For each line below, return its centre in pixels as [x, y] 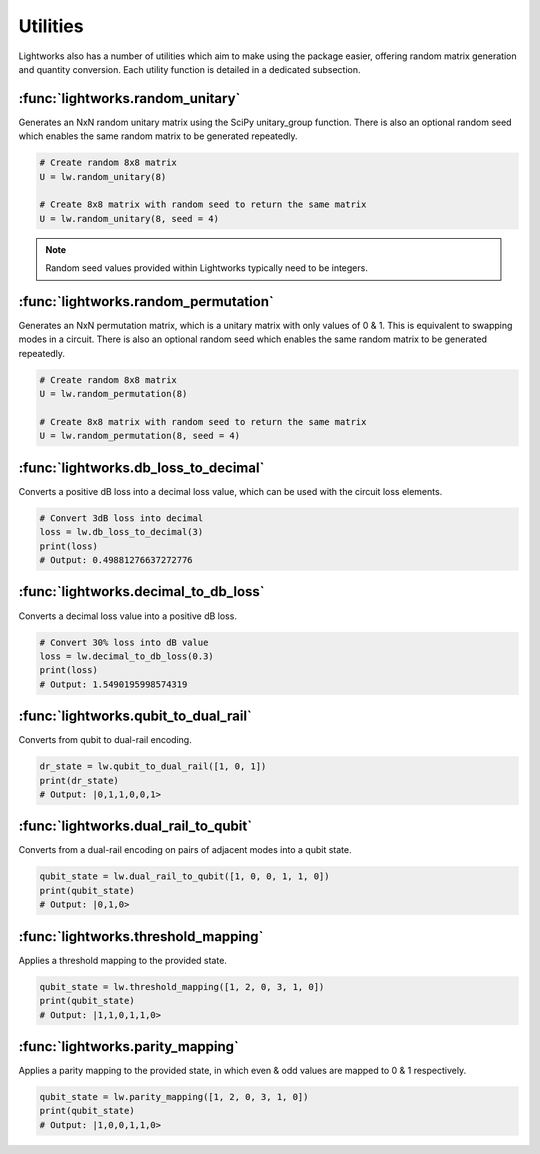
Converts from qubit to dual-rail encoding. [105, 740]
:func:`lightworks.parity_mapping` [129, 1046]
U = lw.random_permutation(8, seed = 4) [139, 436]
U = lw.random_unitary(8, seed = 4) [129, 218]
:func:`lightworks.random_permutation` [146, 301]
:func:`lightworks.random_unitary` [129, 98]
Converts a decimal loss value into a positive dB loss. [127, 616]
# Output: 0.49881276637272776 [116, 560]
